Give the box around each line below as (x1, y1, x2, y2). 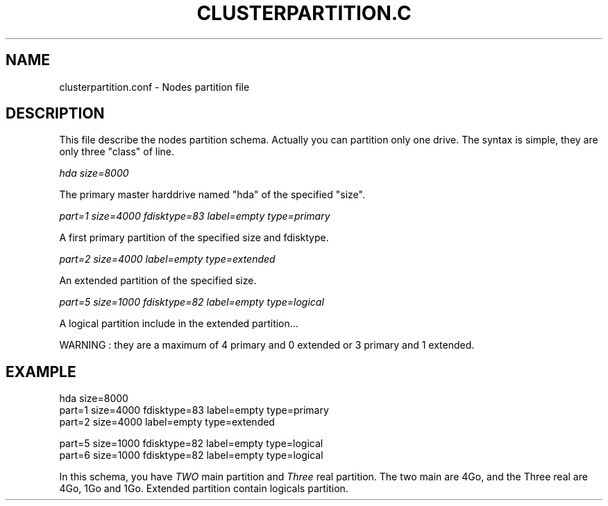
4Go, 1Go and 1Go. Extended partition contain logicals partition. (59, 482, 348, 495)
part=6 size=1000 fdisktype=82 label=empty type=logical (59, 449, 323, 462)
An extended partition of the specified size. (59, 274, 257, 287)
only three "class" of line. (59, 146, 175, 158)
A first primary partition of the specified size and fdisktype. (59, 232, 329, 244)
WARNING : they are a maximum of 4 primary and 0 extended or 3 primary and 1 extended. (59, 339, 475, 351)
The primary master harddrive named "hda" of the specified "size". (59, 189, 365, 201)
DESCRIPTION (6, 105, 105, 123)
